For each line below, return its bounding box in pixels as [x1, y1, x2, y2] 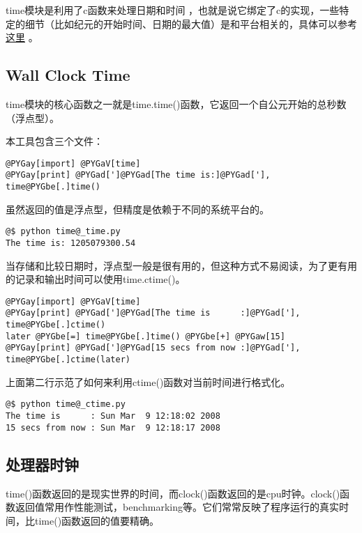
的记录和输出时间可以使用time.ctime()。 [6, 272, 186, 286]
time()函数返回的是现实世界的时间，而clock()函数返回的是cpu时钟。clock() [6, 486, 340, 500]
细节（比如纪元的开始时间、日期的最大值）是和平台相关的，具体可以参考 [24, 16, 357, 31]
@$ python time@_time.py [6, 226, 121, 237]
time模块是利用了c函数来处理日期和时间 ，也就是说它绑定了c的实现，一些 [6, 3, 340, 17]
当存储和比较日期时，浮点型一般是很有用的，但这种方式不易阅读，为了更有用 [6, 258, 357, 272]
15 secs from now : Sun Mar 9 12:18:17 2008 [6, 422, 220, 433]
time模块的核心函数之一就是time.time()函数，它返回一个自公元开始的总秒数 [6, 96, 347, 111]
